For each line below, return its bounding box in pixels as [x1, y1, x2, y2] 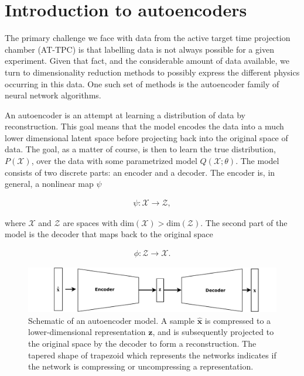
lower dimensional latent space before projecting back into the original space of [5, 131, 288, 143]
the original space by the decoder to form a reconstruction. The [28, 337, 257, 350]
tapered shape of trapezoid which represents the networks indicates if [28, 348, 276, 361]
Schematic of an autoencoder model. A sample [28, 314, 194, 326]
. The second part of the [200, 216, 288, 228]
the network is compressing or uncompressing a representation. [28, 360, 254, 372]
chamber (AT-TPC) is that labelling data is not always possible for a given [5, 43, 274, 55]
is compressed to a [204, 314, 271, 326]
